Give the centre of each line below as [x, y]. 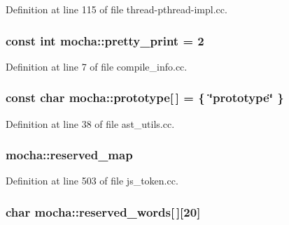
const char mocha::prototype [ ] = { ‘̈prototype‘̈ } [145, 97]
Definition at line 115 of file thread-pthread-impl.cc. [117, 9]
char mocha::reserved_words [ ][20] [103, 211]
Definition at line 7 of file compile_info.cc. [97, 66]
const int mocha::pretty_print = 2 [105, 40]
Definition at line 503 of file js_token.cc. [92, 181]
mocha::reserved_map [69, 155]
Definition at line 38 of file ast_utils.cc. [90, 123]
